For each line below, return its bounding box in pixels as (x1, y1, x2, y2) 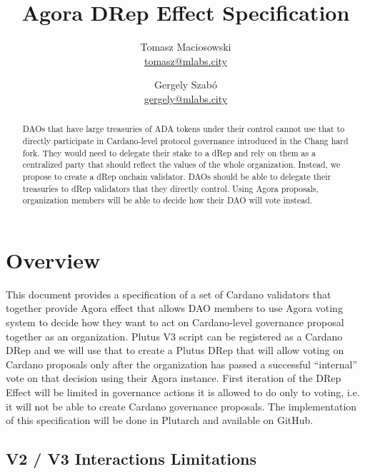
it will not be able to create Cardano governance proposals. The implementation (6, 398, 357, 413)
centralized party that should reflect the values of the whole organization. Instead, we (22, 158, 341, 171)
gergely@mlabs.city (144, 91, 228, 106)
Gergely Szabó (154, 77, 218, 92)
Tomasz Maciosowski (140, 39, 231, 54)
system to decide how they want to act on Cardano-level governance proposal (6, 315, 344, 330)
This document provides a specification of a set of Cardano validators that (6, 286, 331, 301)
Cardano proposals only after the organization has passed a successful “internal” (6, 356, 357, 371)
